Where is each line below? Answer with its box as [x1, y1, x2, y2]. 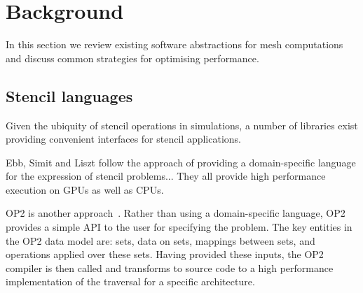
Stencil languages [6, 85, 133, 106]
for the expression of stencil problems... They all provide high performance [6, 169, 326, 183]
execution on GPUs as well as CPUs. [6, 182, 164, 196]
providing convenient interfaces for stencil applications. [6, 131, 241, 146]
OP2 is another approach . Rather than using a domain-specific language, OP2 [6, 206, 345, 220]
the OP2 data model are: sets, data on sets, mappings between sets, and [6, 233, 315, 248]
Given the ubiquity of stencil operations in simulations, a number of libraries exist [6, 117, 358, 132]
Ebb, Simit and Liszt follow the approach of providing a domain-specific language [6, 155, 356, 169]
